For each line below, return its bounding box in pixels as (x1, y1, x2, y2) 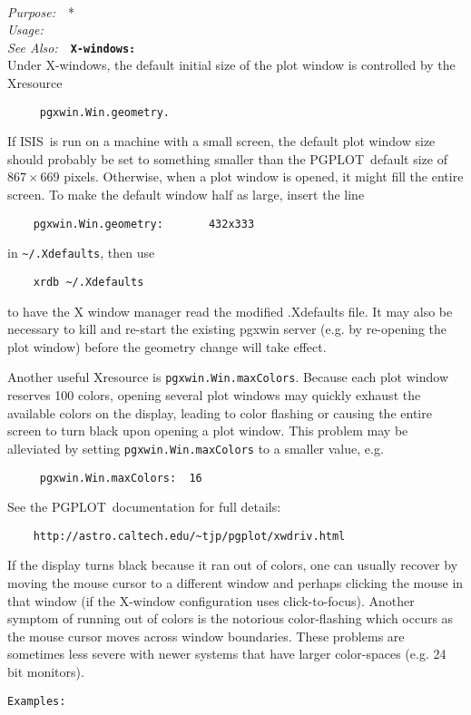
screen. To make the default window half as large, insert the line (7, 185, 365, 204)
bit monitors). (7, 661, 84, 681)
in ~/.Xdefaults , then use (7, 243, 155, 262)
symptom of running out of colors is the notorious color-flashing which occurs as (7, 609, 454, 628)
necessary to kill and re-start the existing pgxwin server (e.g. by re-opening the (7, 319, 446, 338)
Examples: (7, 694, 66, 708)
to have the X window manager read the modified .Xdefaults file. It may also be (7, 301, 453, 320)
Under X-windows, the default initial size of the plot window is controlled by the (7, 55, 456, 74)
